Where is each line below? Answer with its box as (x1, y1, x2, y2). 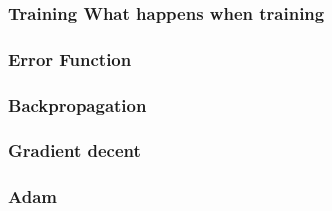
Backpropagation (8, 92, 147, 117)
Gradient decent (8, 138, 141, 163)
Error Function (8, 46, 132, 71)
